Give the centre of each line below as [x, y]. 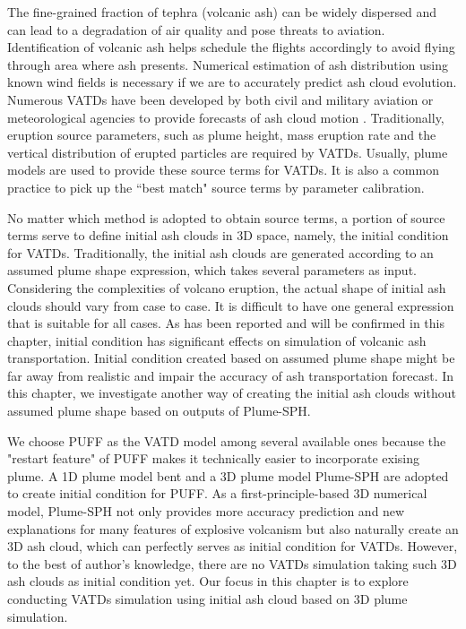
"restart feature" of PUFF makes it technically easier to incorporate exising [213, 458]
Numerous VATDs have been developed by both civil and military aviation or [220, 99]
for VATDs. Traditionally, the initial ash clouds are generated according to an [220, 252]
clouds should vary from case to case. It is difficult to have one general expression [231, 305]
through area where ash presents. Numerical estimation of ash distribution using [228, 64]
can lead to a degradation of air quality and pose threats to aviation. [196, 29]
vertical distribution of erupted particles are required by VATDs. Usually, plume [228, 152]
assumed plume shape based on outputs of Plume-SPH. [159, 411]
